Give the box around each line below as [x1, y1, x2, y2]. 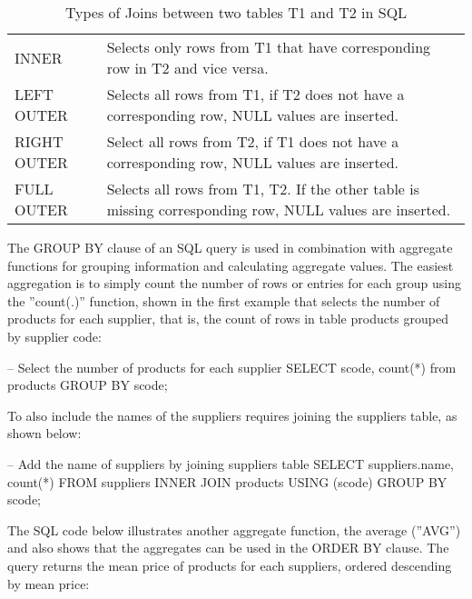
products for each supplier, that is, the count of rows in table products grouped [7, 309, 448, 328]
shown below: [7, 424, 82, 443]
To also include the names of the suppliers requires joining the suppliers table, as [7, 405, 457, 424]
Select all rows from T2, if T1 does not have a [106, 131, 399, 152]
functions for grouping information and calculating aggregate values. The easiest [7, 255, 454, 275]
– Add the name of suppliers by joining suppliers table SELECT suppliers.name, [7, 454, 454, 473]
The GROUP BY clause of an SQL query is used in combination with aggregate [7, 238, 453, 256]
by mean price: [7, 574, 90, 593]
